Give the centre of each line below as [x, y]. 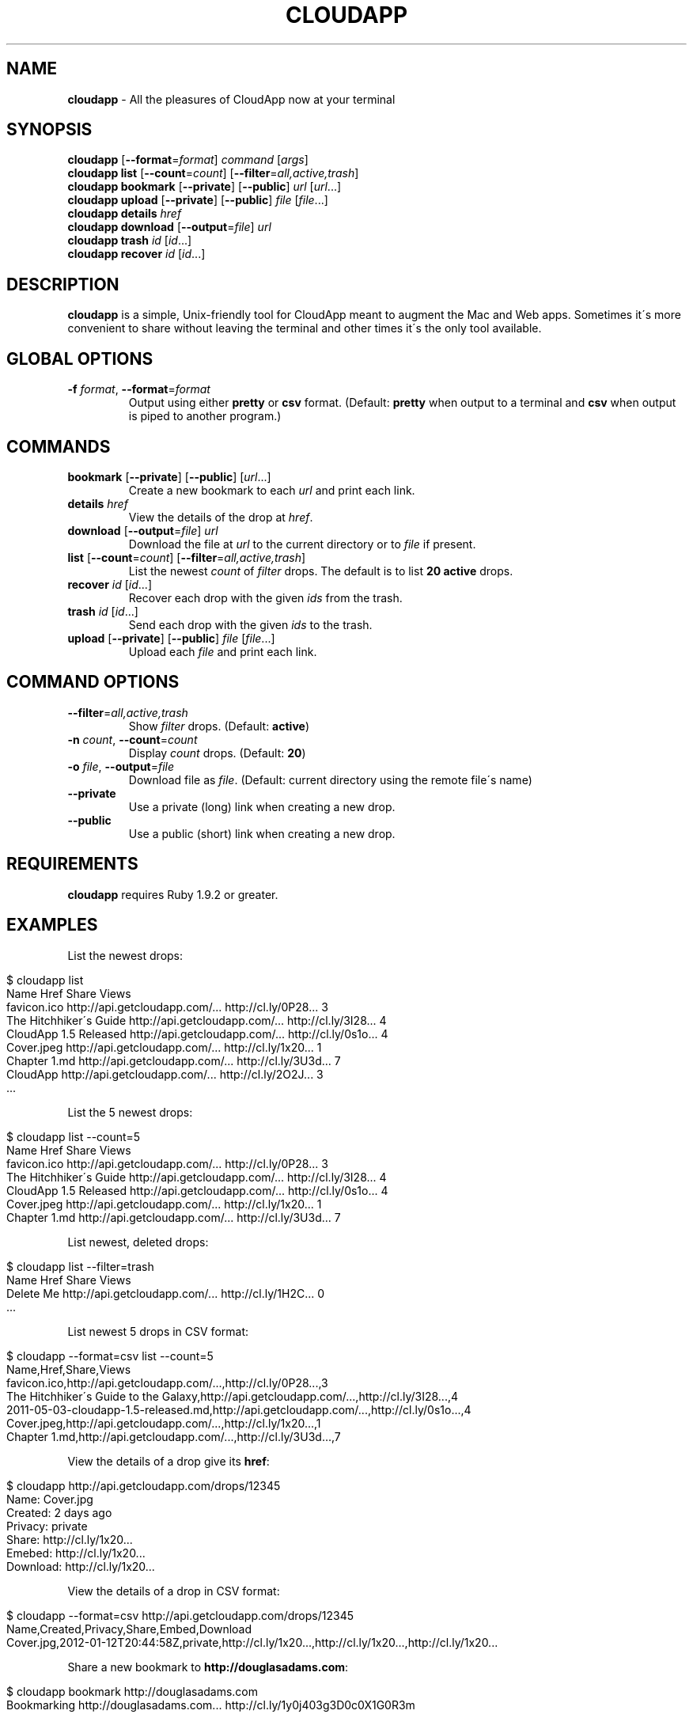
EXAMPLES [52, 925]
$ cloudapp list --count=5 [74, 1136]
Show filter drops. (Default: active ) [219, 726]
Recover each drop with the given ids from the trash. [265, 597]
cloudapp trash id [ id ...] [130, 241]
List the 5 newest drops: [130, 1112]
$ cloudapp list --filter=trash [80, 1266]
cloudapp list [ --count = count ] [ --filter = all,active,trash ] [213, 173]
